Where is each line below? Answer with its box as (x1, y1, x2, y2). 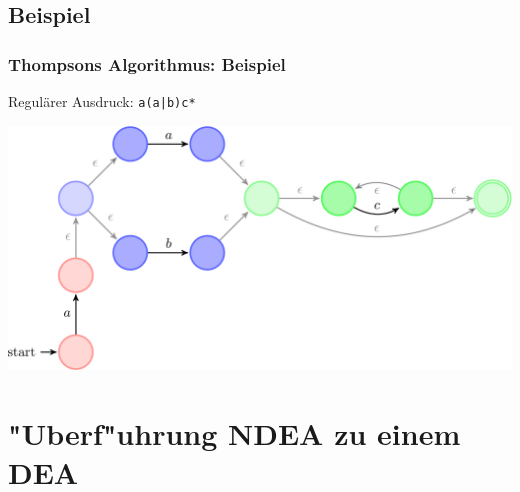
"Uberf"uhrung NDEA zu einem (8, 412, 461, 453)
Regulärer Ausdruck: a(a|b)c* (8, 91, 196, 111)
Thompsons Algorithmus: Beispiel (8, 51, 286, 76)
